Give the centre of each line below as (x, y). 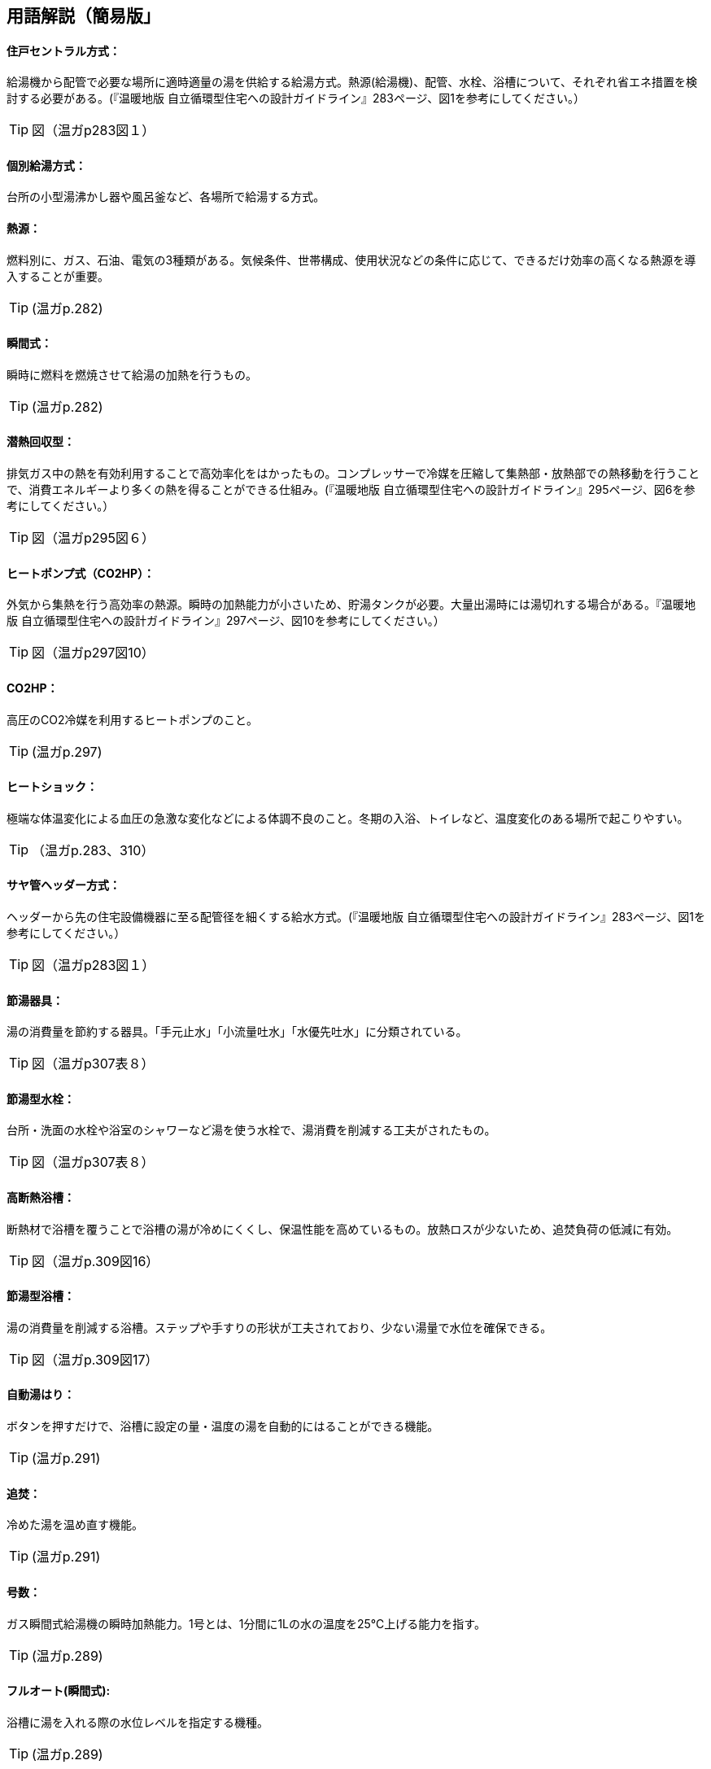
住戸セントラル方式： (63, 50)
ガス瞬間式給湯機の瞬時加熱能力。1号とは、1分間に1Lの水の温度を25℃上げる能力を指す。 (246, 1623)
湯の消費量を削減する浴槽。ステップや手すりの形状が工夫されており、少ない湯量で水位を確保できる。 (279, 1327)
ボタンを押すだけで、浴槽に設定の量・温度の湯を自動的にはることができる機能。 (223, 1426)
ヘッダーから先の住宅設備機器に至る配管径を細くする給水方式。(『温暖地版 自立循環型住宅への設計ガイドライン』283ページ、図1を (356, 916)
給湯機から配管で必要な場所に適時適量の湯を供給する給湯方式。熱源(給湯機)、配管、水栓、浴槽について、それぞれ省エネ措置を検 (352, 82)
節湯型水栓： (41, 1099)
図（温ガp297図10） (93, 653)
